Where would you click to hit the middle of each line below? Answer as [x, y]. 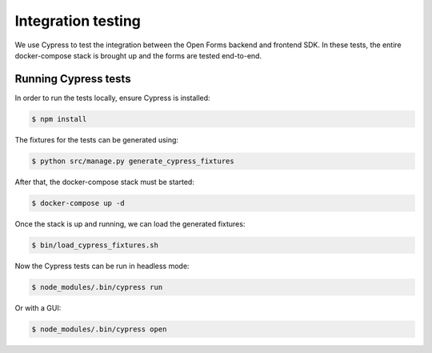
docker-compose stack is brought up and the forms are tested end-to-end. [138, 55]
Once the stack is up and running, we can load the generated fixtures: [130, 223]
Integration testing [78, 21]
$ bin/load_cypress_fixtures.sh [95, 245]
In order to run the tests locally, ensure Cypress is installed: [113, 98]
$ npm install [59, 119]
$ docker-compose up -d [78, 203]
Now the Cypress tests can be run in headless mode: [102, 266]
